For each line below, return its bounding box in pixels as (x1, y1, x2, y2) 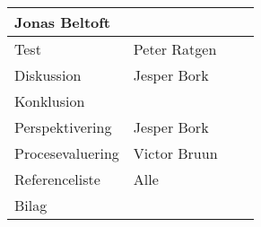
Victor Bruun (133, 143, 218, 163)
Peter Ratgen (133, 39, 217, 59)
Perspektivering (14, 117, 112, 137)
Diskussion (14, 65, 82, 85)
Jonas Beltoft (14, 12, 111, 32)
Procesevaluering (14, 143, 119, 163)
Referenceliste (14, 169, 100, 189)
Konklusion (14, 91, 85, 111)
